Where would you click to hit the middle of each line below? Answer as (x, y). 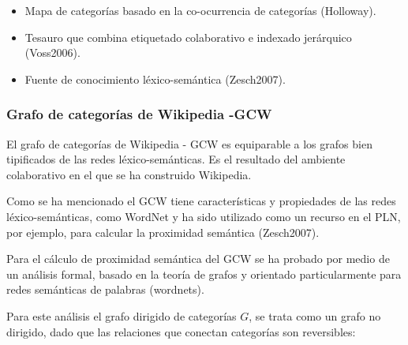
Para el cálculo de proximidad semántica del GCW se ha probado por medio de (198, 259)
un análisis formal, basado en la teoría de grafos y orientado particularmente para (204, 274)
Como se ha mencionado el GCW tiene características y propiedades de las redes (201, 201)
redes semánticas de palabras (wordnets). (105, 289)
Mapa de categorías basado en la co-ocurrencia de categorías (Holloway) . (200, 10)
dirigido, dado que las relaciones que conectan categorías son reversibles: (181, 331)
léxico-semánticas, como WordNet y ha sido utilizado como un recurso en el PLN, (204, 216)
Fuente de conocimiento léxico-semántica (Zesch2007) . (155, 79)
